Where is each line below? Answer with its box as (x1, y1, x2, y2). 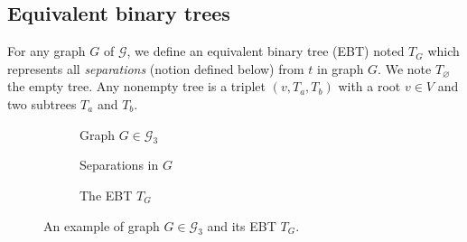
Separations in (79, 155, 159, 174)
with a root (338, 77, 401, 96)
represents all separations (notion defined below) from (7, 59, 304, 78)
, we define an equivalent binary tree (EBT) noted (126, 42, 405, 60)
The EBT (79, 185, 133, 204)
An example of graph (43, 216, 160, 235)
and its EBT (207, 216, 276, 235)
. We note (378, 59, 432, 78)
